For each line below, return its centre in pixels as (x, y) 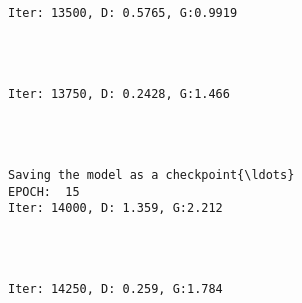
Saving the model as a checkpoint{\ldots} (151, 175)
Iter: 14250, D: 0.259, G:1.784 (115, 289)
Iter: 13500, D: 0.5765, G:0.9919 (123, 13)
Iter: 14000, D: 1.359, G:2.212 (115, 208)
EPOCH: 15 (44, 191)
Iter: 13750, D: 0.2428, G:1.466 (119, 94)
